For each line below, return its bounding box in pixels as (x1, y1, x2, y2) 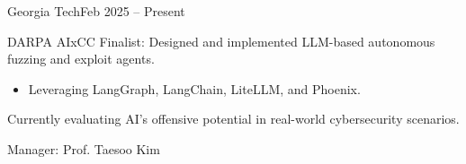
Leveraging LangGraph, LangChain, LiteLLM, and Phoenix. (28, 79, 361, 98)
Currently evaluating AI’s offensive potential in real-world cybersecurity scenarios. (7, 109, 460, 128)
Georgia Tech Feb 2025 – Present (7, 2, 185, 20)
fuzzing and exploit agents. (7, 49, 155, 68)
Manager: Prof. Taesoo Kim (7, 139, 160, 158)
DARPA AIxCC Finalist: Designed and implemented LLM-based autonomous (7, 31, 435, 50)
